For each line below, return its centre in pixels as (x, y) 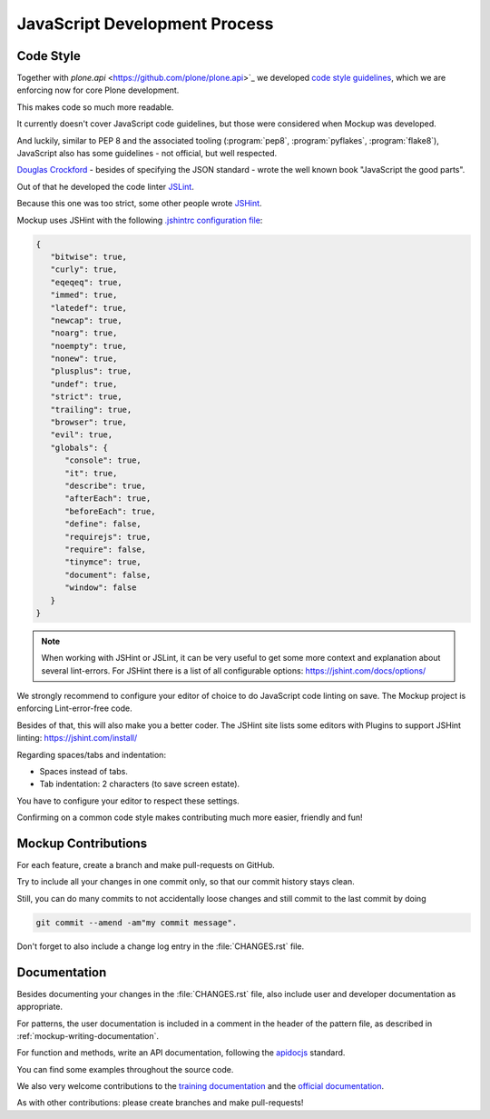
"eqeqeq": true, (86, 282)
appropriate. (40, 1007)
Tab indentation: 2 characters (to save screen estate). (140, 784)
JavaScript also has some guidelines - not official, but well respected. (147, 154)
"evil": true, (82, 435)
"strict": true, (86, 397)
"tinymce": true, (103, 562)
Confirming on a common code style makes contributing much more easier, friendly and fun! (190, 817)
